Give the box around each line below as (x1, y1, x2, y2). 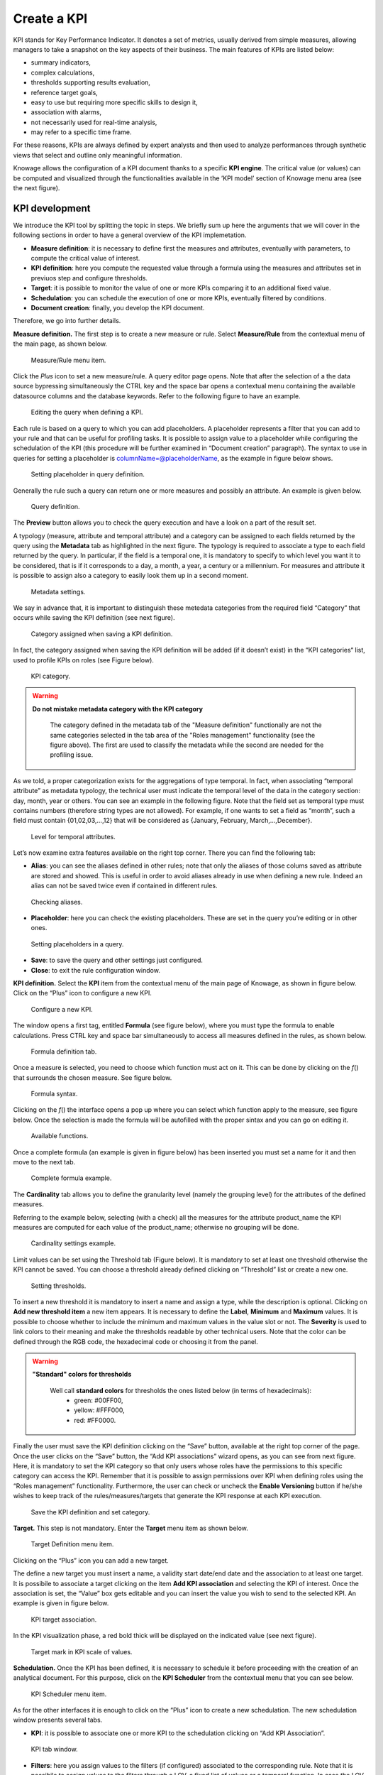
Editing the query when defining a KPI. (30, 408, 143, 417)
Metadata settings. (30, 587, 86, 596)
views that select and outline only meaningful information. (13, 151, 182, 159)
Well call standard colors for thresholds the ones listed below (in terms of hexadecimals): (50, 1386, 312, 1394)
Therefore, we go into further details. (13, 317, 121, 325)
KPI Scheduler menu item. (30, 1690, 107, 1698)
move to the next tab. (13, 1158, 76, 1167)
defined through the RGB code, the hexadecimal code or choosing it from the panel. (13, 1337, 258, 1345)
